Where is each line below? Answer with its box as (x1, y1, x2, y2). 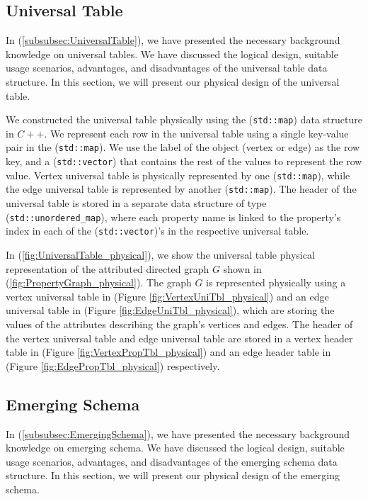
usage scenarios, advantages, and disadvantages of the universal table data (6, 60, 328, 75)
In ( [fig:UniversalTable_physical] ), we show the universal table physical (6, 247, 315, 262)
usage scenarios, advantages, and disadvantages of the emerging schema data (6, 454, 338, 469)
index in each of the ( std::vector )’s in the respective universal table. (6, 223, 309, 238)
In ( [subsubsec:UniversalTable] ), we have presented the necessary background (6, 33, 340, 47)
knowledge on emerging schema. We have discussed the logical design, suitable (6, 440, 345, 455)
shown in (223, 261, 262, 276)
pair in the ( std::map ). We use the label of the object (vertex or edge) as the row (6, 140, 360, 155)
